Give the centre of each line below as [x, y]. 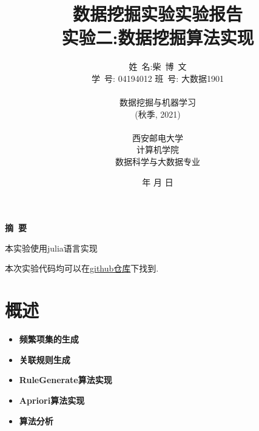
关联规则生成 [45, 359]
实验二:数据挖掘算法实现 [158, 37]
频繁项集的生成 [49, 339]
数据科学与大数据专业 [158, 162]
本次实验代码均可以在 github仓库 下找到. [82, 268]
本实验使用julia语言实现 [51, 248]
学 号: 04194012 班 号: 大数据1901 [158, 78]
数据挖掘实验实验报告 [157, 14]
